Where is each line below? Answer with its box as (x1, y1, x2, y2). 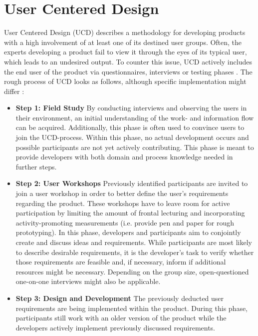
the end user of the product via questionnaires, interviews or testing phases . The (4, 66, 253, 76)
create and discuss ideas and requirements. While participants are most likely (15, 237, 253, 247)
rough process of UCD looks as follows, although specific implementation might (4, 76, 247, 86)
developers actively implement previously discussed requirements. (15, 322, 216, 332)
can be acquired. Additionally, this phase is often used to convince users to (15, 122, 245, 132)
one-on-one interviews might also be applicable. (15, 276, 161, 286)
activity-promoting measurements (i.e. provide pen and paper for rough (15, 217, 234, 227)
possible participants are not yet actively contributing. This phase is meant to (15, 141, 254, 152)
